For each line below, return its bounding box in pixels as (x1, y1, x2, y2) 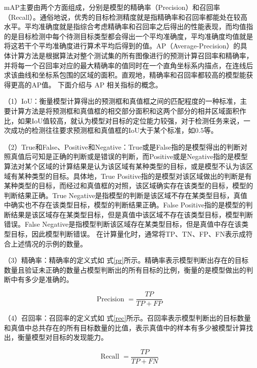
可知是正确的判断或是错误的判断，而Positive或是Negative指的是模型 (31, 151, 248, 162)
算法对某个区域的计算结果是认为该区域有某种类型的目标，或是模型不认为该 (4, 161, 246, 171)
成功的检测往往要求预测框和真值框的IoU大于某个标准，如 (10, 125, 195, 135)
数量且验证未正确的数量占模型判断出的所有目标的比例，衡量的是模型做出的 (4, 264, 246, 275)
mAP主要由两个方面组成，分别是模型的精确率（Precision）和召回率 (4, 2, 220, 12)
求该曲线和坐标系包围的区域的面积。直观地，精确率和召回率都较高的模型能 (4, 70, 246, 80)
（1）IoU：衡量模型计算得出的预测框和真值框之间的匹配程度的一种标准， (4, 96, 240, 106)
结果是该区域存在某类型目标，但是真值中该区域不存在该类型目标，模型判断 (10, 209, 253, 219)
